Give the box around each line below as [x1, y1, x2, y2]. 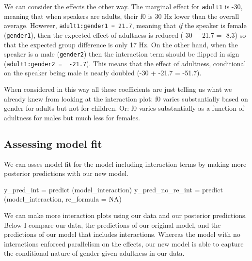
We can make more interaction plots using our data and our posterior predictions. [4, 210, 247, 220]
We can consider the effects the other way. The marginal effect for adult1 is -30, [4, 1, 243, 11]
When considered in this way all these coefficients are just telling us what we [4, 84, 232, 94]
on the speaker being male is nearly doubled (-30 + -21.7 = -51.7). [4, 68, 202, 78]
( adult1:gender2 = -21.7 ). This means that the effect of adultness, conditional [4, 58, 246, 68]
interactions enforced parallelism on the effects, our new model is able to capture [4, 238, 244, 248]
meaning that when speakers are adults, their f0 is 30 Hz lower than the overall [4, 11, 239, 21]
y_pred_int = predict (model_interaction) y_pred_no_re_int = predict [4, 184, 223, 194]
